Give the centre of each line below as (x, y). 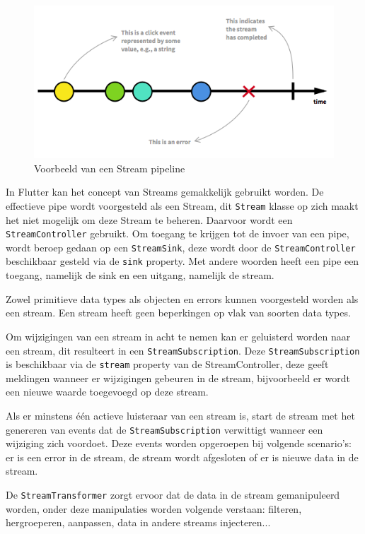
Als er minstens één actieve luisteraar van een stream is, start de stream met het (180, 416)
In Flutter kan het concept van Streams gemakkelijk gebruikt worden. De (165, 192)
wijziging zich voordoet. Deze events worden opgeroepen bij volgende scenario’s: (179, 443)
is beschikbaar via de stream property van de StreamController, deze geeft (167, 364)
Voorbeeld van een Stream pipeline (110, 168)
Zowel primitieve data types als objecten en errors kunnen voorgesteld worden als (182, 298)
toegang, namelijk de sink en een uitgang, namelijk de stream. (140, 275)
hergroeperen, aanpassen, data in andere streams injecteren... (138, 522)
